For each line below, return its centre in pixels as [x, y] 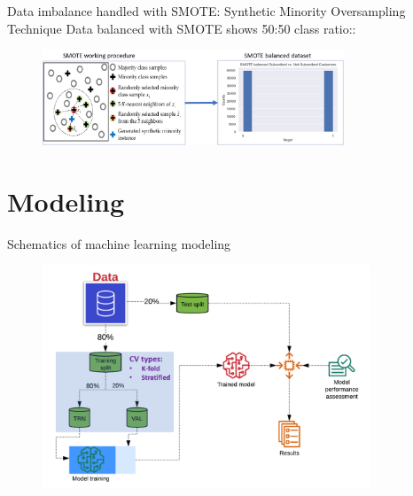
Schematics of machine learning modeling [119, 243]
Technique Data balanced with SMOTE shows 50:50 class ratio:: [182, 28]
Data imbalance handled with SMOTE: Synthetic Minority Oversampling [206, 11]
